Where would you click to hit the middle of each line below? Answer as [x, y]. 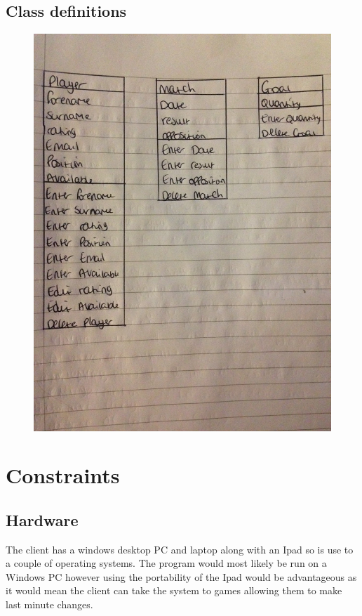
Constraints [63, 475]
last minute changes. [49, 604]
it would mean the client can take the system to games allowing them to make [174, 590]
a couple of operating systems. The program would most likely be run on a [166, 563]
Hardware [42, 519]
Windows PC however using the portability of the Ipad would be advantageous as [181, 576]
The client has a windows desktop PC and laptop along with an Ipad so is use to [180, 549]
